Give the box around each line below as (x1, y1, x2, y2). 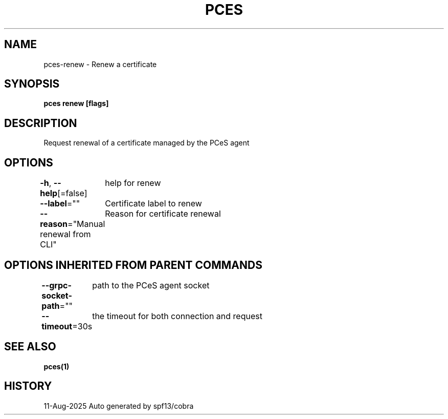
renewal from (40, 229, 91, 240)
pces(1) (43, 362, 70, 371)
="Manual (68, 219, 105, 229)
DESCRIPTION (4, 116, 77, 130)
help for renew (105, 178, 161, 188)
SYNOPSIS (4, 77, 60, 91)
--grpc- (41, 280, 72, 290)
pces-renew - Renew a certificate (43, 59, 157, 69)
